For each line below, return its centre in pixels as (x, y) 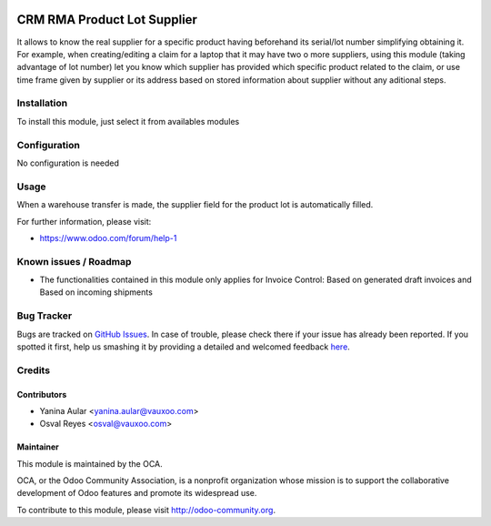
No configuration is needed (68, 163)
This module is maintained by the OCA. (90, 463)
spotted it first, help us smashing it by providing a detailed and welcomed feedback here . (183, 347)
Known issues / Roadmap (74, 261)
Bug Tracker (45, 316)
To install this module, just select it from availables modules (128, 121)
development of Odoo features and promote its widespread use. (137, 493)
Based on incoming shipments (96, 292)
